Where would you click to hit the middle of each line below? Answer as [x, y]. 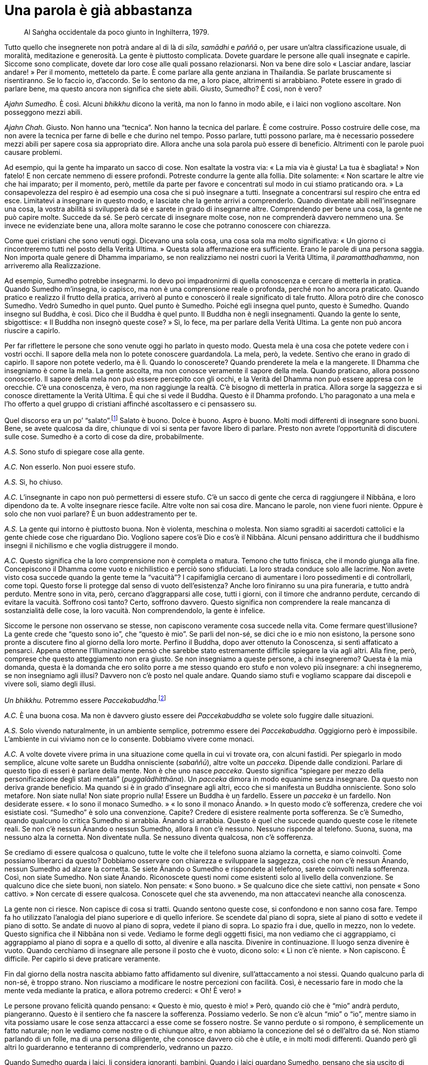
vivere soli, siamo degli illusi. [50, 684]
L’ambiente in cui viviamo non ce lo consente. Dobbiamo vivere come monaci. [129, 739]
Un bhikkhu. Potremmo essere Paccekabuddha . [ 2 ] [85, 700]
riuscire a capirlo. [32, 330]
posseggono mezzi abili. [43, 112]
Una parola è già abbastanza [98, 10]
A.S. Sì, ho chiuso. [34, 482]
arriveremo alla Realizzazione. [53, 265]
